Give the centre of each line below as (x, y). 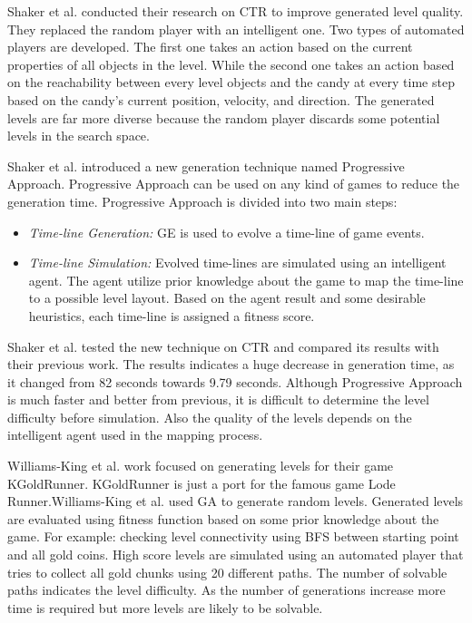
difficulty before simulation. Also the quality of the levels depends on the (210, 417)
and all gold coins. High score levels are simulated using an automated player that (236, 555)
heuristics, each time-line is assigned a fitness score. (172, 315)
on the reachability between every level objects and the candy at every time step (231, 82)
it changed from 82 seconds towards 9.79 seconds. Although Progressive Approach (235, 381)
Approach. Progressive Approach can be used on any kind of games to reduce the (234, 184)
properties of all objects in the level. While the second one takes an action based (231, 64)
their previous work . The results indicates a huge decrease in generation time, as (231, 364)
